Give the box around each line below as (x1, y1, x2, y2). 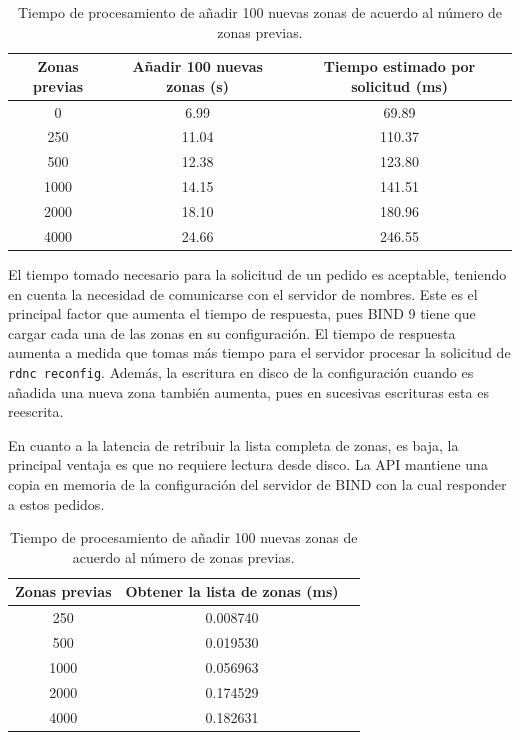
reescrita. (8, 401, 64, 422)
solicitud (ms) (351, 75, 448, 96)
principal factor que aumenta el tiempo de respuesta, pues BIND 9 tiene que (8, 303, 476, 324)
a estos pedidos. (8, 493, 105, 514)
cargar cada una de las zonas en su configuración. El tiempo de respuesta (8, 322, 456, 343)
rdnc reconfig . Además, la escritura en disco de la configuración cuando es (8, 361, 474, 382)
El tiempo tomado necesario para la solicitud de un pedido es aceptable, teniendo (8, 263, 507, 284)
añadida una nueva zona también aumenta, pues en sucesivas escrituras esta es (8, 381, 489, 402)
